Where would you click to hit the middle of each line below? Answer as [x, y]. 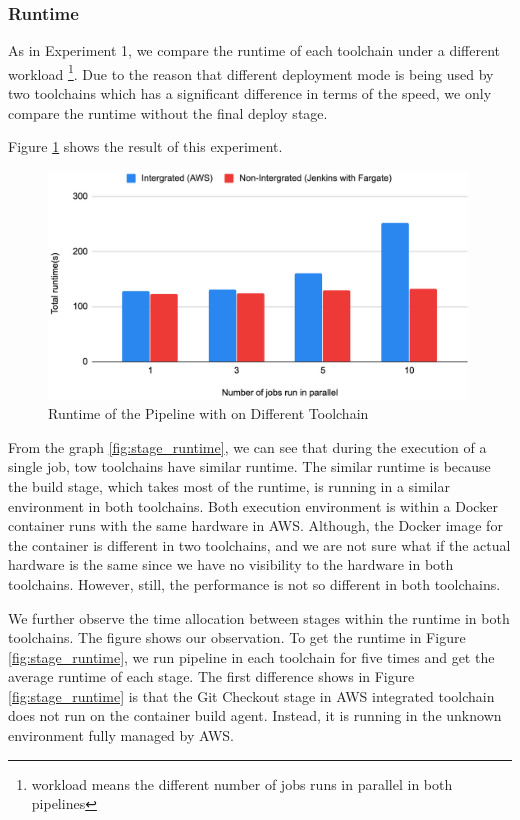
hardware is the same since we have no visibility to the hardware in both [231, 564]
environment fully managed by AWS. [121, 735]
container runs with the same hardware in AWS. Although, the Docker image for [255, 525]
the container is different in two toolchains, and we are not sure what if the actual [259, 544]
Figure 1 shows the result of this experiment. [145, 146]
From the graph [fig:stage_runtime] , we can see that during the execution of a [247, 446]
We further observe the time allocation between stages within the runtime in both [259, 617]
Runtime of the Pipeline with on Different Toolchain [208, 413]
